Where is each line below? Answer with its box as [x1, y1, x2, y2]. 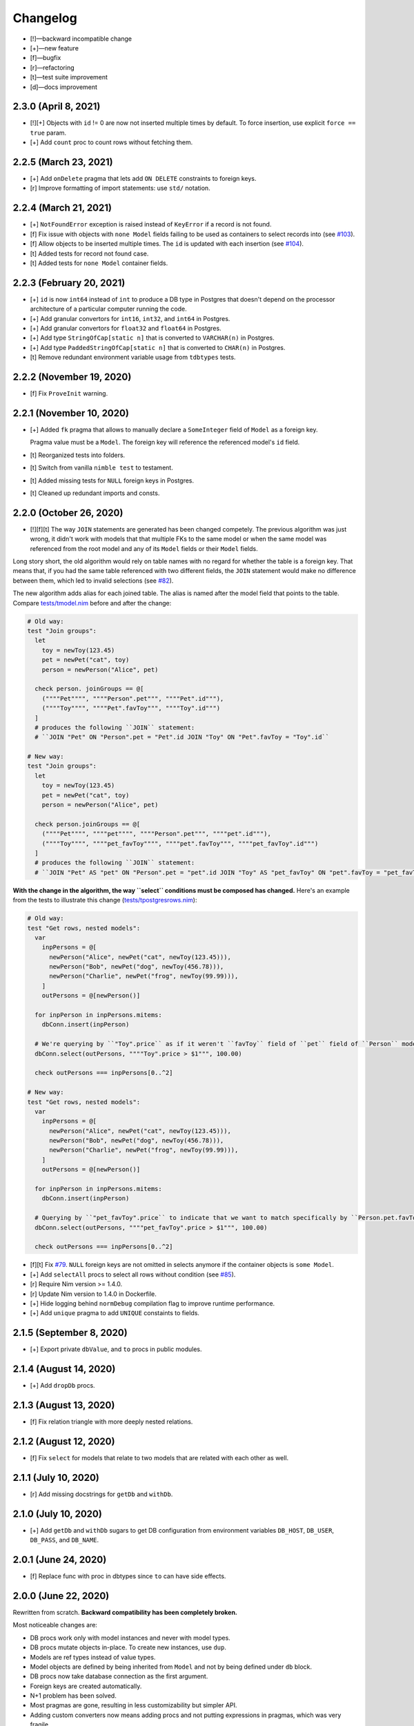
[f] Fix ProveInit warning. [30, 389, 108, 398]
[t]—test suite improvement [30, 73, 108, 81]
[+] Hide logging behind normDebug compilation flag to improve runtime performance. [30, 1299, 275, 1308]
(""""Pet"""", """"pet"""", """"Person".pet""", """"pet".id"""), [41, 830, 272, 838]
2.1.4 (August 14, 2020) [12, 1364, 116, 1375]
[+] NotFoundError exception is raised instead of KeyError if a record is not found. [30, 220, 272, 229]
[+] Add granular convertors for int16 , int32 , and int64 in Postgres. [30, 314, 230, 322]
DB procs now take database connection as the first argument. [30, 1672, 208, 1680]
